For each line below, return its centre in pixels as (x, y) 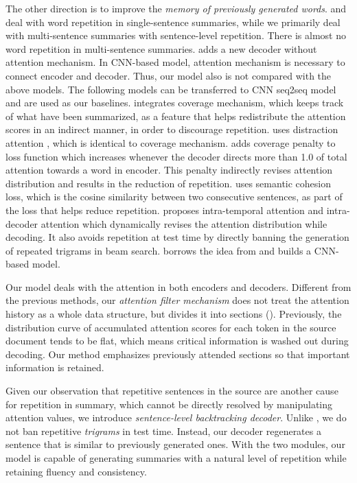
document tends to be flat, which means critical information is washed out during (177, 341)
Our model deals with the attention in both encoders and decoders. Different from (178, 286)
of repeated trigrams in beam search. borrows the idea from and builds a (159, 250)
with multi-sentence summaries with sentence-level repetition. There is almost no (176, 35)
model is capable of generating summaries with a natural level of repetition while (176, 458)
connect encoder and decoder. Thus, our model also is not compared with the (169, 75)
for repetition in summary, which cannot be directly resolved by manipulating (169, 404)
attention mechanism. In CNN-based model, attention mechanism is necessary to (175, 62)
